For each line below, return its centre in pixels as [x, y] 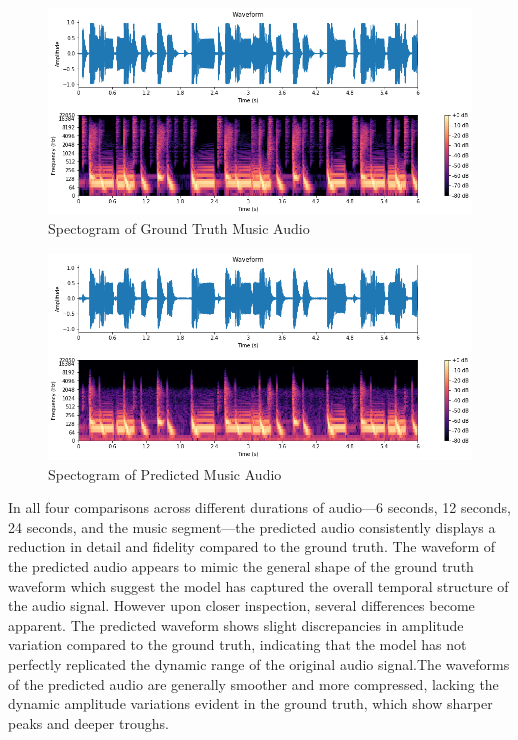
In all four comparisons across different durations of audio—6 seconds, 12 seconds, [259, 507]
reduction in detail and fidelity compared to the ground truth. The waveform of [252, 546]
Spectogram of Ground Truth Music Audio [179, 228]
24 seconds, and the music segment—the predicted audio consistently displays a [252, 526]
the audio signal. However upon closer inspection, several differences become [241, 605]
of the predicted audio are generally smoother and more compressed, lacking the [253, 683]
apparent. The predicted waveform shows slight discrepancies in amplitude [236, 624]
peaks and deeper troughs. [88, 722]
